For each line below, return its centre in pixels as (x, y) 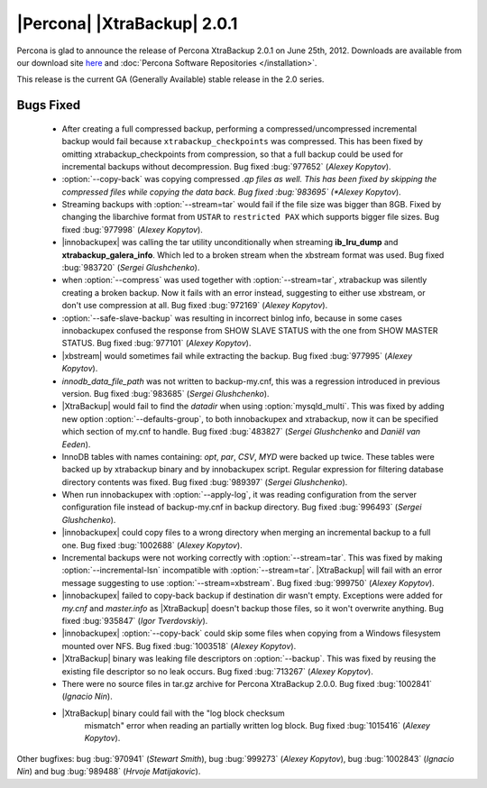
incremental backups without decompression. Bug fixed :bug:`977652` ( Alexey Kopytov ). (226, 166)
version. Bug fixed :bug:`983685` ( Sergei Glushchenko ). (165, 393)
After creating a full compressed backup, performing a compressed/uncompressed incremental (239, 128)
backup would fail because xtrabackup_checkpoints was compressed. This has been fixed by (243, 142)
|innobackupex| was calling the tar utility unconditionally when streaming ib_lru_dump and (230, 243)
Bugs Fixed (49, 105)
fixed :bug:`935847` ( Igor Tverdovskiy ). (135, 620)
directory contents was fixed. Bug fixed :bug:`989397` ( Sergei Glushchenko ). (205, 481)
